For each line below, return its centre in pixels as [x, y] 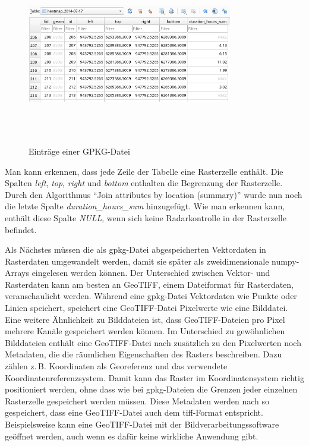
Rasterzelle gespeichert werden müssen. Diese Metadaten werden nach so [137, 401]
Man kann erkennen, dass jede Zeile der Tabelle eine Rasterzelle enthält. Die [144, 171]
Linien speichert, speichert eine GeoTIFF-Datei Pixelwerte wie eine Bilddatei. [146, 308]
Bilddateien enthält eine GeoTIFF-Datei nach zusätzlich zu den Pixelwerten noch [153, 342]
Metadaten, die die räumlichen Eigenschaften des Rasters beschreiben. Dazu [144, 354]
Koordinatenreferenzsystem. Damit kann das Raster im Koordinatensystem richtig [154, 377]
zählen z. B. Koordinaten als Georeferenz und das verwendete [116, 366]
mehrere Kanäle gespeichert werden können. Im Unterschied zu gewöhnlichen [145, 331]
